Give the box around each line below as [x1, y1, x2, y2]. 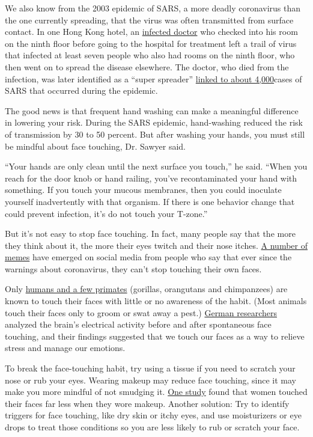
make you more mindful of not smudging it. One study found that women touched [5, 385, 308, 398]
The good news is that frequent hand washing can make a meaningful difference [5, 104, 299, 117]
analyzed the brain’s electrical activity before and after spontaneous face [5, 318, 272, 331]
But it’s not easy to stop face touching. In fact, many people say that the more [5, 227, 296, 240]
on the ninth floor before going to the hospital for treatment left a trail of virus [5, 37, 297, 49]
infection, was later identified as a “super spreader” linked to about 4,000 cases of [5, 72, 302, 85]
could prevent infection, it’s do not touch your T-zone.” [5, 207, 208, 219]
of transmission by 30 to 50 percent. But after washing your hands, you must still [5, 127, 305, 140]
